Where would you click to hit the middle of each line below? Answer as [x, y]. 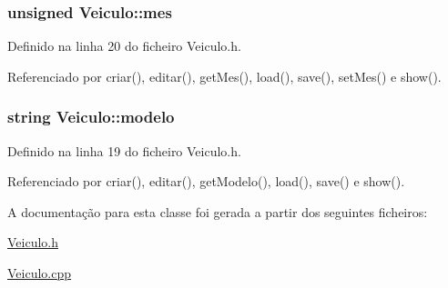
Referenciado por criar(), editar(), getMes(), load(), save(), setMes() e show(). [224, 76]
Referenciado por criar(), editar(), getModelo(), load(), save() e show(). [206, 181]
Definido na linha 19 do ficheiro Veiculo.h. [124, 150]
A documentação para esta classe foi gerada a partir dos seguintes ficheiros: [218, 211]
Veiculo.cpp [40, 273]
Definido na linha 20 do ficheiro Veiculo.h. [124, 46]
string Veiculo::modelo [91, 117]
